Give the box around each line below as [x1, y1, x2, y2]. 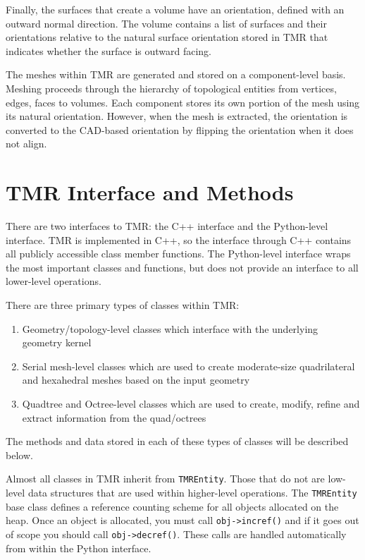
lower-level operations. [6, 274, 101, 288]
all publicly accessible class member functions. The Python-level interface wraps [6, 246, 351, 261]
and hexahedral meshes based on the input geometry [22, 372, 250, 387]
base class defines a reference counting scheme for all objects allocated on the [6, 499, 339, 513]
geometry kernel [22, 335, 92, 350]
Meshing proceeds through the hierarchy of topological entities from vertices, [6, 80, 337, 95]
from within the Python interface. [6, 540, 151, 555]
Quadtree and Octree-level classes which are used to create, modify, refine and [22, 396, 360, 410]
